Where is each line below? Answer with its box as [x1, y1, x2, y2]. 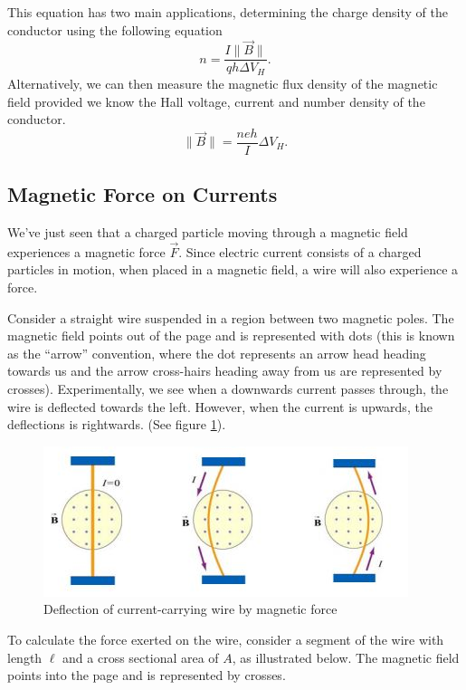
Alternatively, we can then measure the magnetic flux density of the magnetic [7, 73, 438, 92]
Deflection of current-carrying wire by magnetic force [43, 599, 338, 618]
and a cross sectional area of [62, 647, 219, 666]
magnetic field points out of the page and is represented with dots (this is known [7, 326, 455, 345]
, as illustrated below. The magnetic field [232, 647, 460, 666]
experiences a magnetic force [7, 242, 166, 261]
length [7, 647, 43, 666]
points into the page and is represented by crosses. [7, 666, 286, 685]
